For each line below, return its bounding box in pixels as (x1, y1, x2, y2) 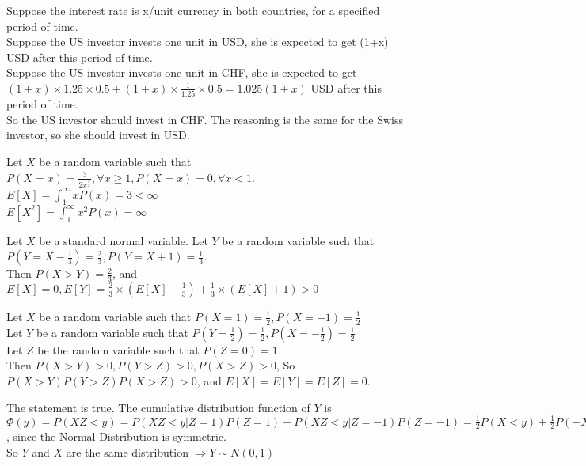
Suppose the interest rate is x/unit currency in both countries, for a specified (6, 2, 380, 18)
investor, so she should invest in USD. (6, 127, 190, 143)
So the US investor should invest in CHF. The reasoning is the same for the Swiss (6, 111, 404, 127)
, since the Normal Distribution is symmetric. (6, 428, 226, 445)
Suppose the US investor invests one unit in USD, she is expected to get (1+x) (6, 33, 389, 50)
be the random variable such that (37, 341, 200, 358)
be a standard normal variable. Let (39, 232, 208, 248)
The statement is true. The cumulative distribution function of (6, 399, 310, 415)
